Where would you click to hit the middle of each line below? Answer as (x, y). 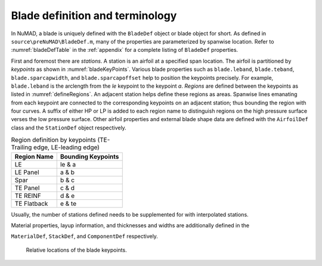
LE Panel (27, 172)
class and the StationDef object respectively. (69, 128)
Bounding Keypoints (89, 156)
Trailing (21, 147)
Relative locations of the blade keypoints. (77, 250)
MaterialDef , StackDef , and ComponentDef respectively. (84, 236)
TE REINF (28, 196)
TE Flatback (31, 203)
